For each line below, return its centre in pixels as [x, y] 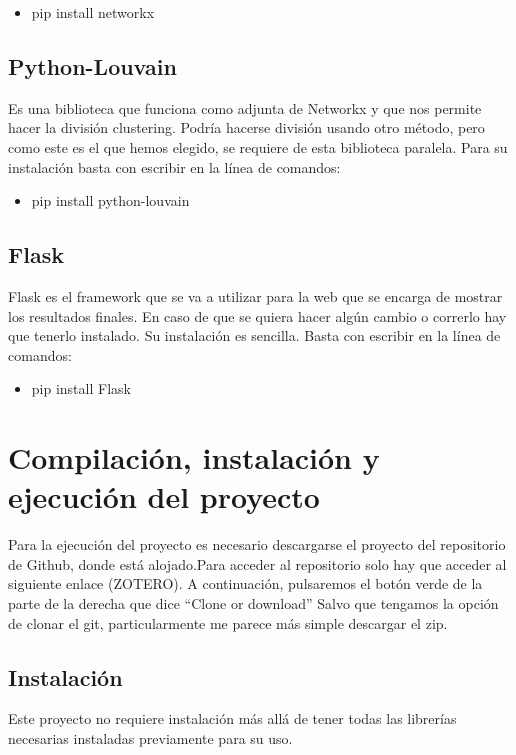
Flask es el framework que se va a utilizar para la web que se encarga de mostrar [255, 295]
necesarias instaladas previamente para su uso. [150, 738]
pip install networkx [93, 12]
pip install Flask [81, 388]
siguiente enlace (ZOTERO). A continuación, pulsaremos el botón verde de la [245, 583]
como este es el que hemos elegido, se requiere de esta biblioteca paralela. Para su [258, 146]
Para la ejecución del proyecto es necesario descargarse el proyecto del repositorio [257, 544]
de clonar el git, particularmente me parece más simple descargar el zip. [228, 622]
